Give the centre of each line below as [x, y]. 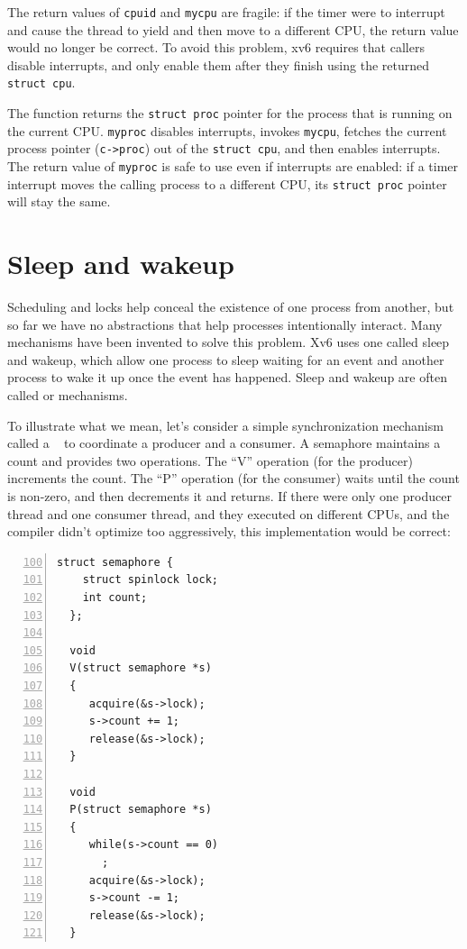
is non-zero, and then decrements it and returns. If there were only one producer [229, 496]
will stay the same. [59, 201]
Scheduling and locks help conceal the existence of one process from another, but [231, 307]
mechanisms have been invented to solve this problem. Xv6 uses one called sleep [229, 342]
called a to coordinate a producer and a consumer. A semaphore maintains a [224, 443]
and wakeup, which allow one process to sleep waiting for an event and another [226, 359]
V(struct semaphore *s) [141, 668]
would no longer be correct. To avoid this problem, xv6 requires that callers [216, 47]
